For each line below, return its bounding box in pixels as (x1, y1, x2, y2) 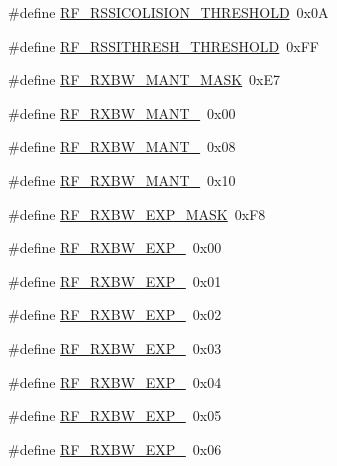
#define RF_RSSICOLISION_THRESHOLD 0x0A (8, 2, 329, 22)
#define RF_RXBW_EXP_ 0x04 (8, 371, 222, 392)
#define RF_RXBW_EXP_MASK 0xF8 (8, 203, 266, 224)
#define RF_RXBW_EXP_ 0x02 (8, 304, 222, 325)
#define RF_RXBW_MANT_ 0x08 (8, 136, 236, 157)
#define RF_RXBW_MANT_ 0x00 (8, 102, 236, 123)
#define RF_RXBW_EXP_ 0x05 (8, 405, 222, 426)
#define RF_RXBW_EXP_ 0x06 (8, 438, 222, 459)
